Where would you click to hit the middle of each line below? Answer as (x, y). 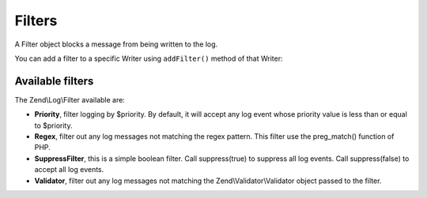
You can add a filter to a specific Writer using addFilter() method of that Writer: (149, 58)
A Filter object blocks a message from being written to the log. (116, 44)
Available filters (54, 81)
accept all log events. (69, 170)
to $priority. (53, 125)
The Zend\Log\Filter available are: (70, 99)
